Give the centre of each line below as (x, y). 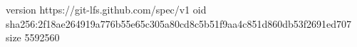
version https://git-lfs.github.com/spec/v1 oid (106, 9)
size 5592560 (33, 37)
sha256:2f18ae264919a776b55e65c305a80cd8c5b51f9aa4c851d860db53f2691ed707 (179, 23)
